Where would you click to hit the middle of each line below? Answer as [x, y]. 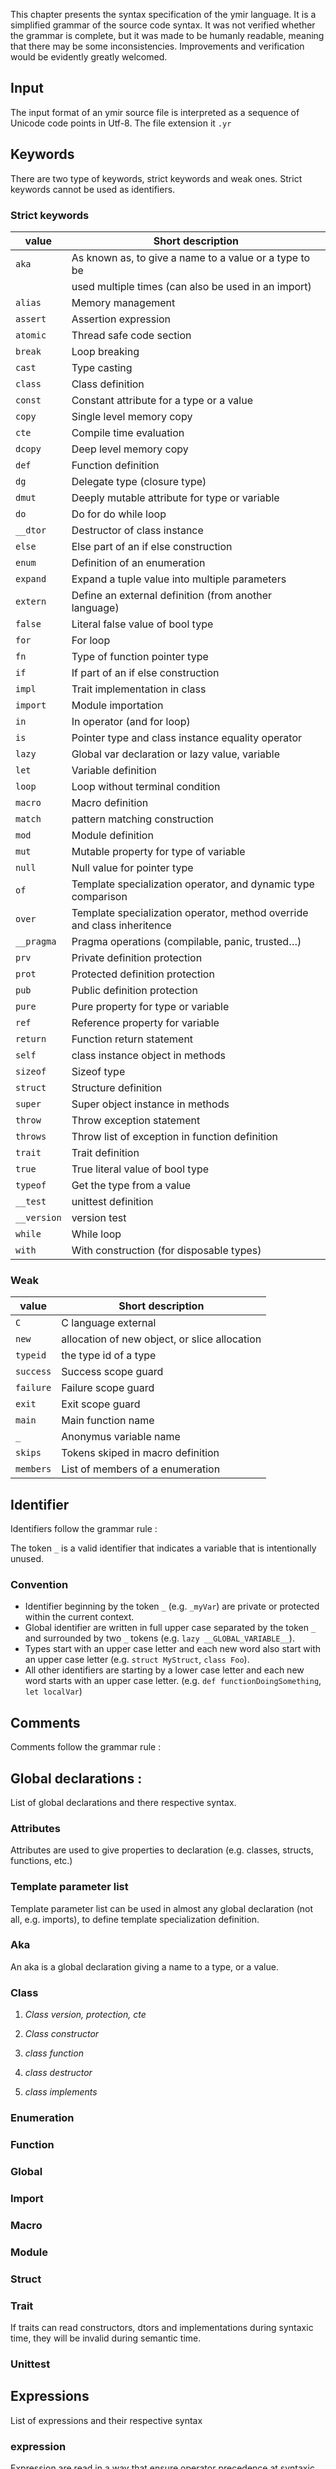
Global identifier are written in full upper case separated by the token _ [170, 1628]
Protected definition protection [143, 974]
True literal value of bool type [140, 1169]
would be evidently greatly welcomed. [89, 57]
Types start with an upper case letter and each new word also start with [173, 1649]
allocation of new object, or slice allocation [161, 1339]
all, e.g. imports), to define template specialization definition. [135, 1919]
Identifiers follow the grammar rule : [84, 1529]
